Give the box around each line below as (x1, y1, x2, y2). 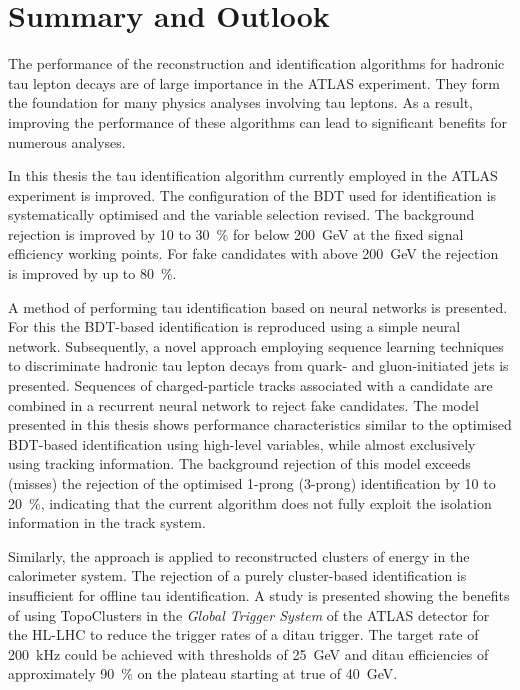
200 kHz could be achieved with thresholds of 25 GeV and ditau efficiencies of (8, 643, 489, 664)
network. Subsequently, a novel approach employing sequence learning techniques (8, 335, 504, 356)
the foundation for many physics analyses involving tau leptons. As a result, (8, 92, 473, 113)
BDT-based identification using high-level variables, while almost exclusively (8, 433, 476, 454)
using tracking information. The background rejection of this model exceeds (8, 453, 471, 474)
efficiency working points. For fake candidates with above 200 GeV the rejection (8, 243, 499, 264)
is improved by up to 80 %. (8, 263, 177, 284)
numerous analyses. (8, 131, 126, 152)
